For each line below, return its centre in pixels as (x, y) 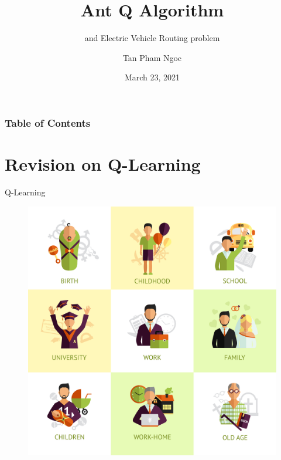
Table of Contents (48, 122)
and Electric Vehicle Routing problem (152, 38)
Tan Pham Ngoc (152, 57)
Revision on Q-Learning (103, 164)
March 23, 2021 (152, 77)
